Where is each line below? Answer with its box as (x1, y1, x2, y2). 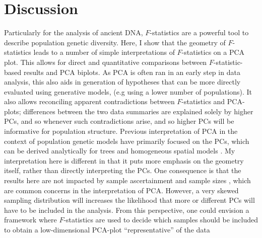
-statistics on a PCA (181, 47, 245, 57)
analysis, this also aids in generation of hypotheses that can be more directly (4, 76, 241, 87)
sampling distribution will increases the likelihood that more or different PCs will (4, 195, 255, 205)
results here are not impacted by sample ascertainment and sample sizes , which (4, 175, 251, 186)
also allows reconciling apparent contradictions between (4, 96, 175, 107)
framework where (4, 214, 57, 225)
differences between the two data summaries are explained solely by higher (23, 106, 253, 116)
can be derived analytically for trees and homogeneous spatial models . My (4, 145, 235, 156)
